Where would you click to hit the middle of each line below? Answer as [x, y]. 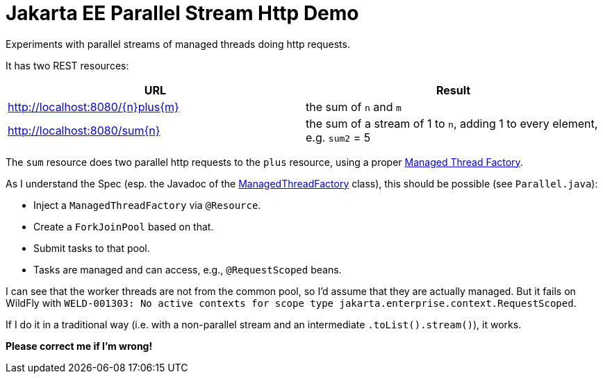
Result [453, 90]
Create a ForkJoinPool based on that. [124, 226]
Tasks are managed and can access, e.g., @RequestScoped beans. [188, 269]
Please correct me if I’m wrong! [79, 346]
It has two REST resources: [67, 65]
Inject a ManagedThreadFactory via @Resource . [147, 205]
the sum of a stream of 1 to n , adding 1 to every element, [452, 123]
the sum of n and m [354, 107]
